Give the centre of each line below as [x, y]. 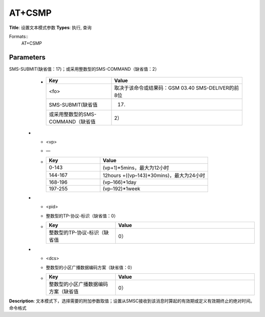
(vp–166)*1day [120, 182]
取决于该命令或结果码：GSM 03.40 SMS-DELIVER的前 [176, 87]
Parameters [27, 57]
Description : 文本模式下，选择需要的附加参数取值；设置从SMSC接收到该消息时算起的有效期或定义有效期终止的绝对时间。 [132, 301]
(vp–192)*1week [121, 188]
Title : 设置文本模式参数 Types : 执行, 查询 [50, 28]
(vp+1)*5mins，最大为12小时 [136, 168]
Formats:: [19, 36]
